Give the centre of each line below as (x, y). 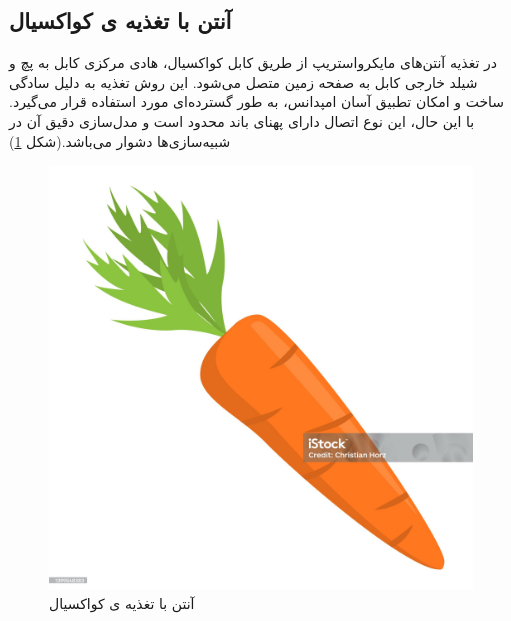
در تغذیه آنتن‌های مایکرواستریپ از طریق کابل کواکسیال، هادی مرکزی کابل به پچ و (253, 62)
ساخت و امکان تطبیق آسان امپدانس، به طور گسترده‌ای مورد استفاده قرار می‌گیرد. (257, 101)
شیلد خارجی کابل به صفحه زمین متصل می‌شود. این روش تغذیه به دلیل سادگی (243, 81)
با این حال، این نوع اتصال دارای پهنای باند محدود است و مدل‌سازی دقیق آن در (242, 120)
